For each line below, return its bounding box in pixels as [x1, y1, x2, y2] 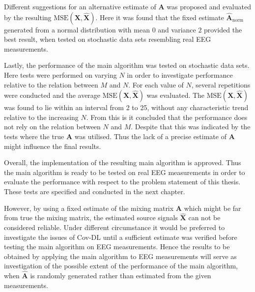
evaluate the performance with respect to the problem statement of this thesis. [4, 176, 241, 187]
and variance [158, 24, 196, 34]
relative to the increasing [4, 112, 79, 122]
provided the [204, 24, 242, 34]
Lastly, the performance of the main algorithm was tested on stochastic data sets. [4, 60, 250, 70]
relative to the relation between [4, 79, 98, 89]
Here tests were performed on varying [4, 69, 117, 80]
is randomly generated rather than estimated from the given [30, 270, 211, 281]
